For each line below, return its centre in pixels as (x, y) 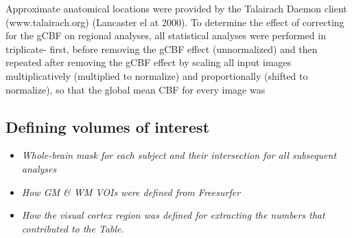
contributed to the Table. (73, 228)
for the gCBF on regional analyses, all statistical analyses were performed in (166, 35)
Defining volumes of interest (108, 126)
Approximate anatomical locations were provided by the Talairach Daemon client (176, 8)
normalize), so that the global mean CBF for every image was (136, 89)
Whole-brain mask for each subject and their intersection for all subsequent (179, 155)
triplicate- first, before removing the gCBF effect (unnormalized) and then (162, 48)
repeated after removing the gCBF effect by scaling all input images (149, 62)
